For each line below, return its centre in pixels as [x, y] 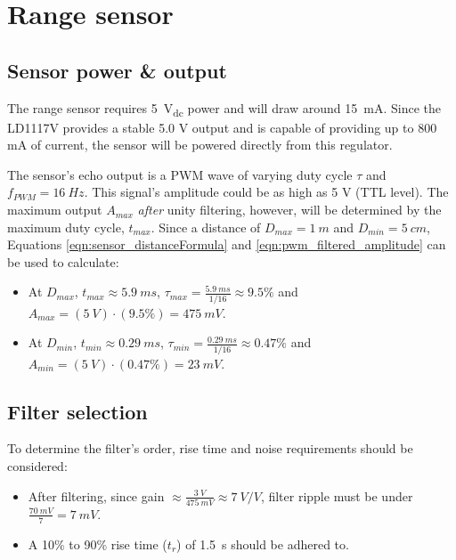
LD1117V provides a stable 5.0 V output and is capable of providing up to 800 [222, 127]
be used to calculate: [63, 261]
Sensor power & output [117, 70]
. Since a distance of [206, 227]
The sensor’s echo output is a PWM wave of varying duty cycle [180, 174]
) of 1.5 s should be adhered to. [263, 544]
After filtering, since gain [96, 495]
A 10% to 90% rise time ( [98, 544]
